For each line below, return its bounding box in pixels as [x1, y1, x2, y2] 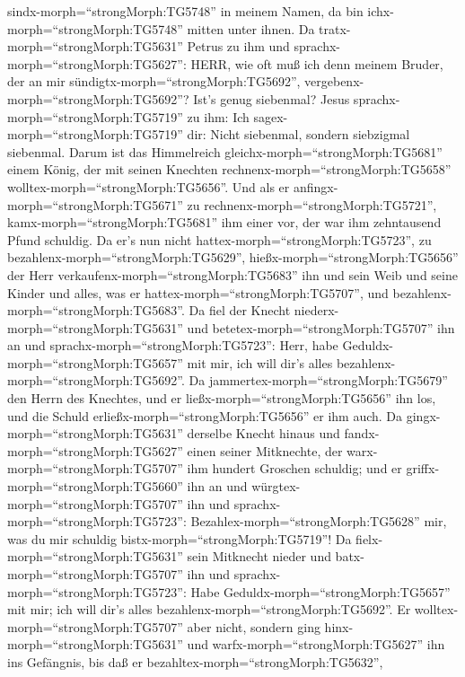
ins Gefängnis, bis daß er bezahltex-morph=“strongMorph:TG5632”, [7, 652, 383, 671]
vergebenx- [304, 72, 364, 91]
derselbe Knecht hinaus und [187, 424, 340, 443]
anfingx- [293, 177, 338, 196]
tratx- [319, 19, 351, 38]
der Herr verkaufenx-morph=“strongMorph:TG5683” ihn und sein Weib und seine [7, 265, 458, 284]
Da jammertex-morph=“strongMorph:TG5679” [189, 371, 448, 390]
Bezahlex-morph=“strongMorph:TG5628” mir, [190, 512, 447, 531]
